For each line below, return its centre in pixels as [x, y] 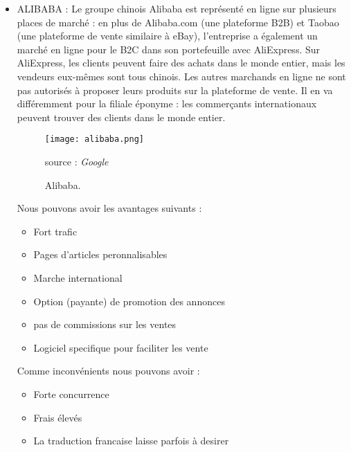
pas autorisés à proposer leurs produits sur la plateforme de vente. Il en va [175, 90]
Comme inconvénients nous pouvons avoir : [108, 371]
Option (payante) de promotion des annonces [129, 301]
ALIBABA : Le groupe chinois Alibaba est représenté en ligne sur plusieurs [177, 8]
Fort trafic [55, 231]
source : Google [76, 161]
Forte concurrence [71, 394]
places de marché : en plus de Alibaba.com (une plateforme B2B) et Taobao [178, 22]
